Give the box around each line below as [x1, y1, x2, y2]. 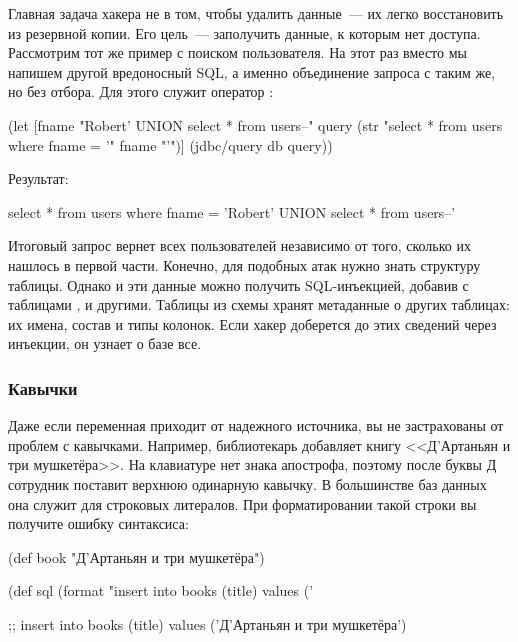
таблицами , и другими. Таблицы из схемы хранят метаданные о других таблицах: [8, 294, 510, 315]
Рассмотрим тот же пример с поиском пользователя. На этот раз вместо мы [8, 42, 467, 63]
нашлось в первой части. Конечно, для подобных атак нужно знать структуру [8, 254, 481, 275]
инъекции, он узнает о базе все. [8, 333, 202, 354]
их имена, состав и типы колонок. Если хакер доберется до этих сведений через [8, 313, 497, 334]
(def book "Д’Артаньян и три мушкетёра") [8, 546, 265, 567]
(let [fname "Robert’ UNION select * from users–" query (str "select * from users [8, 114, 503, 135]
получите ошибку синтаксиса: [8, 513, 189, 534]
